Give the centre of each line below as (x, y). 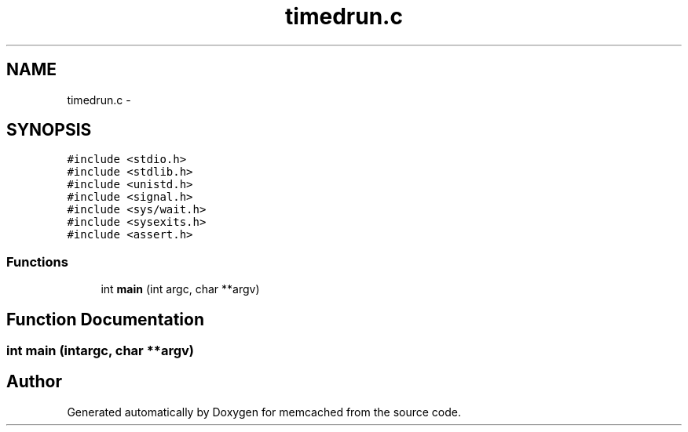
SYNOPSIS (49, 130)
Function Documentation (105, 319)
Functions (37, 261)
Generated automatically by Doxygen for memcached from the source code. (264, 412)
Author (34, 382)
